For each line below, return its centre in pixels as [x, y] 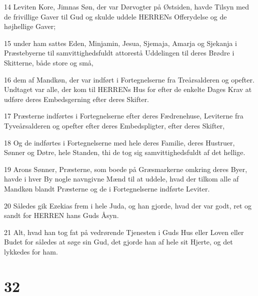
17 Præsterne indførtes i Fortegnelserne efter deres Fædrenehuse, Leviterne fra [124, 116]
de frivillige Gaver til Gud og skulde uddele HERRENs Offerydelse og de [115, 16]
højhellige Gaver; [30, 26]
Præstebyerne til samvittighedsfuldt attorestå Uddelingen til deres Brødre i [119, 53]
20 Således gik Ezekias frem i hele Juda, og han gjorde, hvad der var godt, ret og [128, 205]
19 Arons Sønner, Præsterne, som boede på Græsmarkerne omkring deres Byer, [126, 169]
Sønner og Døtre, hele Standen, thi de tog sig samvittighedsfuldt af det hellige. [125, 152]
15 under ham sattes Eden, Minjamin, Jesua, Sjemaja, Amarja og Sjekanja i [120, 43]
